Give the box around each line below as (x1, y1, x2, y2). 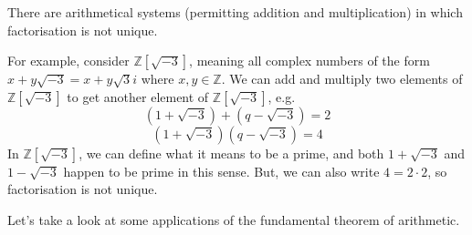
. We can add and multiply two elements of (221, 69, 463, 88)
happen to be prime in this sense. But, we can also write (63, 161, 380, 180)
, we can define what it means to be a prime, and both (79, 143, 384, 162)
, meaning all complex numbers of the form (189, 51, 430, 70)
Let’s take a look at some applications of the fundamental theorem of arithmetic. (7, 209, 460, 229)
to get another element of (67, 87, 209, 106)
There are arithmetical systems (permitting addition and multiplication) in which (7, 3, 463, 21)
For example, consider (7, 51, 130, 70)
